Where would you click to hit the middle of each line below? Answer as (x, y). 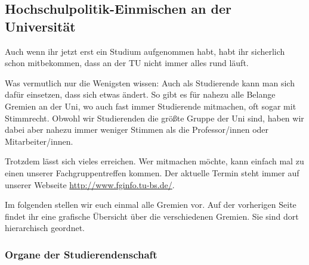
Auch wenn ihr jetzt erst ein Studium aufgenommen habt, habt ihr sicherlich (145, 51)
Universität (40, 26)
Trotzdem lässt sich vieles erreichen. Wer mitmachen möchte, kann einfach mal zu (154, 161)
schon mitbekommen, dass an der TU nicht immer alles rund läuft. (127, 63)
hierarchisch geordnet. (45, 228)
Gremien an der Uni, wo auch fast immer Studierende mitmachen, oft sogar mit (151, 106)
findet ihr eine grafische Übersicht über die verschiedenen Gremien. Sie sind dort (152, 216)
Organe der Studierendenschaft (81, 254)
